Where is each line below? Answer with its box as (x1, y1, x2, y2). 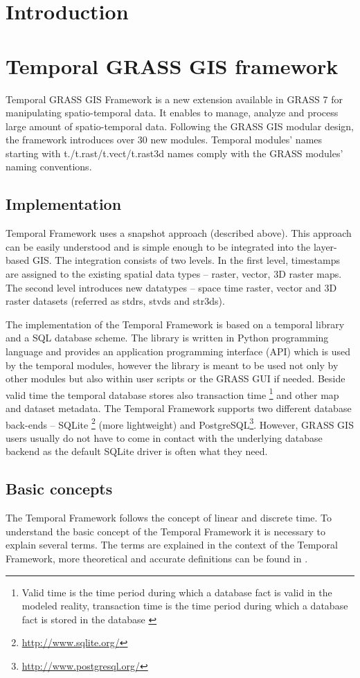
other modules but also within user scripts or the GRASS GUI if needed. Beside (6, 371, 345, 386)
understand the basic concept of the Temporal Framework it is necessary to (6, 524, 325, 538)
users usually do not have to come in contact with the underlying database (6, 430, 323, 445)
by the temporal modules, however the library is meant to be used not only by (6, 357, 339, 372)
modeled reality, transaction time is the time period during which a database (21, 598, 348, 613)
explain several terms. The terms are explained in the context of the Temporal (6, 537, 338, 552)
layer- (313, 239, 337, 253)
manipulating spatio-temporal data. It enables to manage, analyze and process (6, 105, 339, 120)
